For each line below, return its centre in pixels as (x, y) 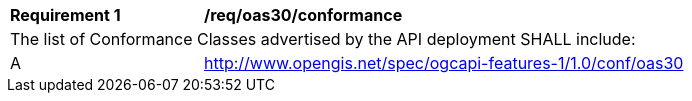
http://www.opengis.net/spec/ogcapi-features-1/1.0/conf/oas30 (444, 63)
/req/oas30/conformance (303, 15)
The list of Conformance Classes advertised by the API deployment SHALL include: (323, 39)
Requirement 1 (65, 15)
